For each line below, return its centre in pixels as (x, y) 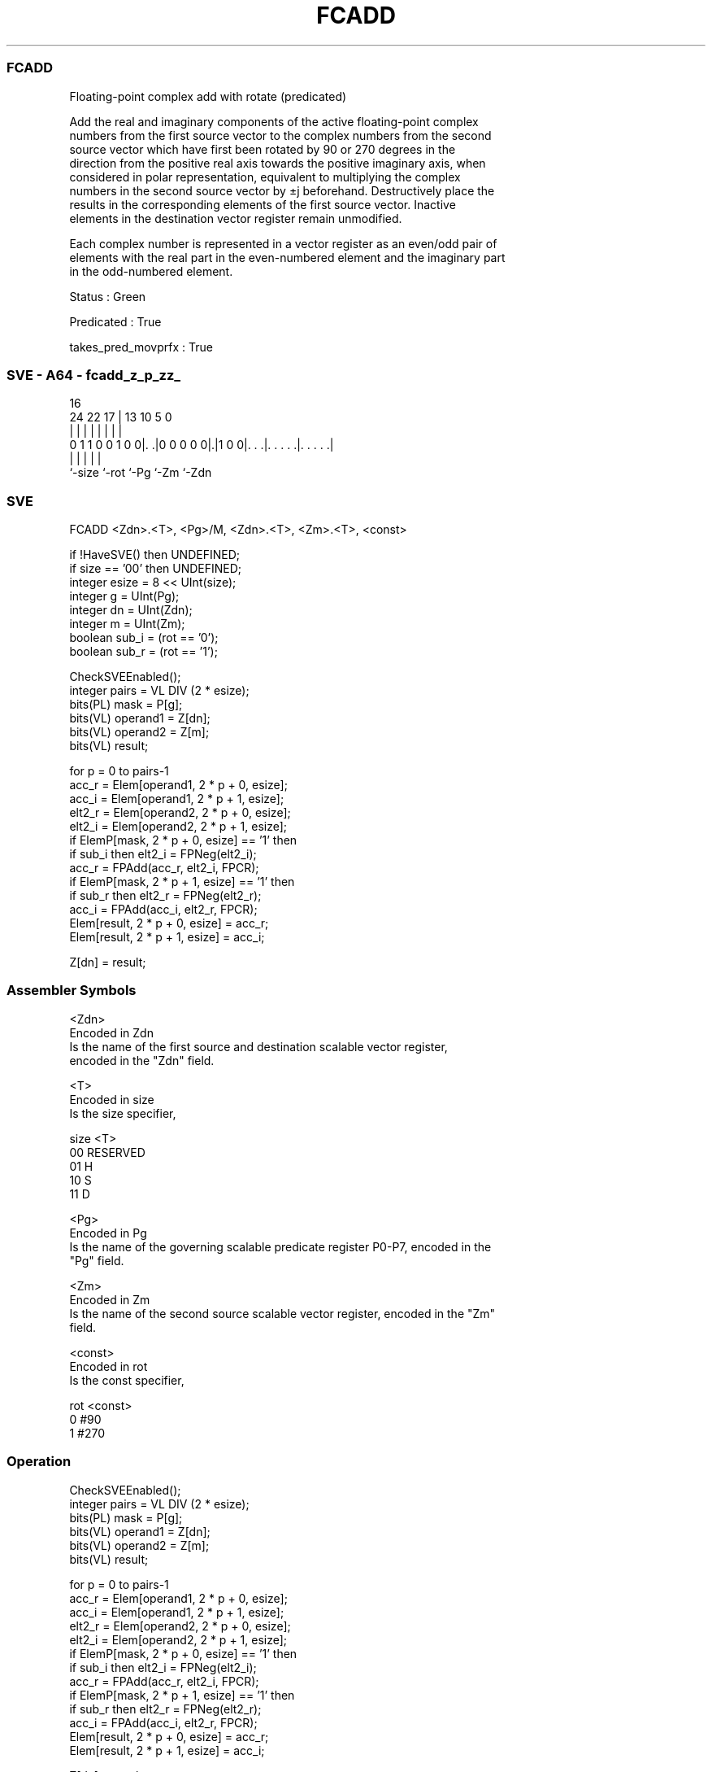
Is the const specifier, (127, 1380)
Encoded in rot (109, 1366)
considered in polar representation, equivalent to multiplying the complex (265, 177)
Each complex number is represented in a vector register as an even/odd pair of (283, 243)
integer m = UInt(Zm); (127, 624)
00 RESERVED (107, 1152)
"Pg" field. (97, 1260)
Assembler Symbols (72, 991)
